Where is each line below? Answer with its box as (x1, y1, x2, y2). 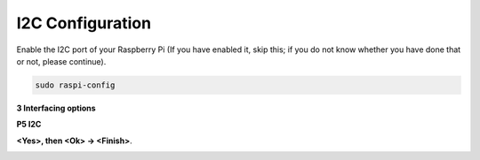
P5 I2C (16, 119, 42, 130)
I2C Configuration (16, 13, 151, 33)
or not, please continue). (16, 56, 107, 66)
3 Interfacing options (16, 103, 97, 113)
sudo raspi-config (35, 80, 116, 90)
